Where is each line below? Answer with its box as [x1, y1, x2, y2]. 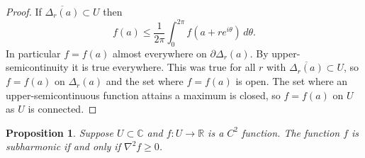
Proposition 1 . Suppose [6, 125, 113, 140]
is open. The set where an [235, 74, 348, 89]
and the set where [106, 74, 184, 89]
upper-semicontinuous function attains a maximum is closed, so [6, 87, 281, 102]
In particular [6, 45, 61, 60]
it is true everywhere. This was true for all [72, 60, 256, 74]
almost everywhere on [113, 45, 207, 60]
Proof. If [6, 4, 42, 18]
